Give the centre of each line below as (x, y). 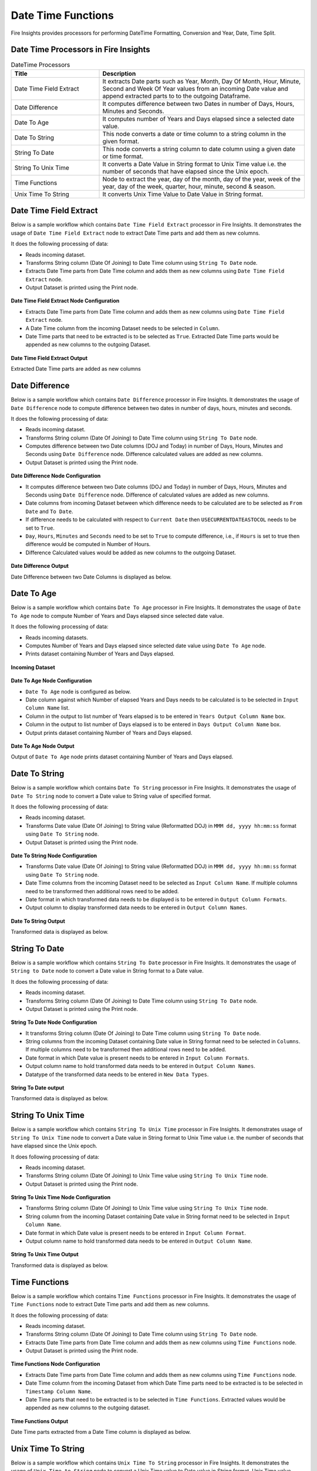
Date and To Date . (49, 511)
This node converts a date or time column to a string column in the (194, 134)
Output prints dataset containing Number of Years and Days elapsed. (109, 733)
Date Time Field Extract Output (49, 358)
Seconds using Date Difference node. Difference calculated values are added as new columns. (144, 454)
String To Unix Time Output (45, 1254)
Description (119, 74)
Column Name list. (48, 708)
